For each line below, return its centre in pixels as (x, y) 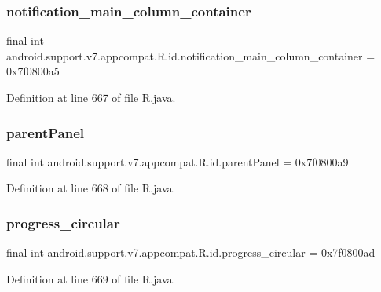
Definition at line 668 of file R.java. (91, 188)
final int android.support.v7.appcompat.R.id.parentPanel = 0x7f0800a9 (178, 161)
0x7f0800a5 (33, 71)
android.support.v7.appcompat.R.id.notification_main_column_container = (191, 55)
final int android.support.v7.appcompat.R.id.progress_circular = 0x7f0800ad (191, 252)
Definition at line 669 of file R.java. (91, 278)
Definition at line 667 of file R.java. (91, 97)
